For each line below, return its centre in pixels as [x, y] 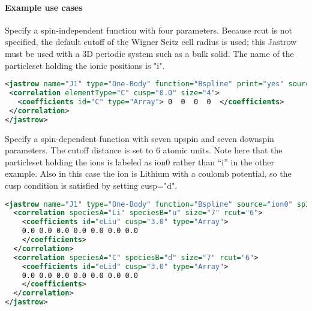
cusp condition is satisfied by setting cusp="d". [91, 185]
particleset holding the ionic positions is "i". [85, 65]
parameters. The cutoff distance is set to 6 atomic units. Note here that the [144, 150]
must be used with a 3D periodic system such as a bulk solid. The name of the [149, 53]
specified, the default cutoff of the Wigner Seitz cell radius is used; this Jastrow [151, 42]
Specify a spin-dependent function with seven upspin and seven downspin [139, 138]
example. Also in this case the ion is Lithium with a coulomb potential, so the [148, 173]
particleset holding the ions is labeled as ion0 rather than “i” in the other [139, 161]
